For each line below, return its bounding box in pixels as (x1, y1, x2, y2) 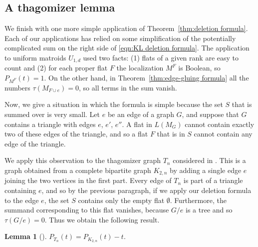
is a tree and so (186, 204, 233, 215)
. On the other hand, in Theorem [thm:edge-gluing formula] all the (44, 72, 249, 83)
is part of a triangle (183, 175, 243, 185)
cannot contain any (194, 128, 253, 139)
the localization (116, 62, 164, 73)
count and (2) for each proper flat (4, 62, 108, 73)
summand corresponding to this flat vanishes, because (4, 204, 169, 215)
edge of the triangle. (4, 138, 66, 148)
